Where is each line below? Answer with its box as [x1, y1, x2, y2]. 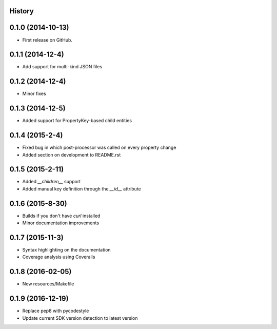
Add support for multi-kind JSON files [22, 64, 103, 70]
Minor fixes [22, 90, 46, 97]
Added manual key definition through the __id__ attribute [22, 185, 141, 192]
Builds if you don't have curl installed [22, 212, 101, 219]
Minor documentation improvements [22, 220, 100, 226]
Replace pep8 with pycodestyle [22, 308, 89, 314]
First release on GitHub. [22, 36, 73, 43]
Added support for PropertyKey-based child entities [22, 118, 132, 124]
